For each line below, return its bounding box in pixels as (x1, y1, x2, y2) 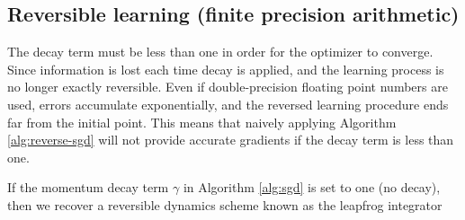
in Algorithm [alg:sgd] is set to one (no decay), (183, 178, 441, 197)
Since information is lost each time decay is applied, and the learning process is (7, 59, 444, 78)
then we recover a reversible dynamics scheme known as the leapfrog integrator (7, 195, 443, 214)
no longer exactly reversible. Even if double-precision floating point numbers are (7, 77, 448, 96)
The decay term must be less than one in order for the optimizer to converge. (7, 42, 434, 61)
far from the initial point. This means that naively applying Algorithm (7, 112, 397, 131)
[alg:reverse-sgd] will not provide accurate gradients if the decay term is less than (7, 130, 454, 149)
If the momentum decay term (7, 178, 169, 197)
